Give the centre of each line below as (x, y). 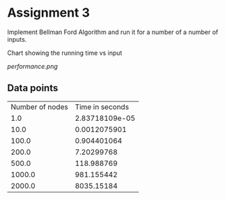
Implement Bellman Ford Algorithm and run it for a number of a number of (113, 32)
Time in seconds (102, 107)
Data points (33, 88)
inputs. (17, 39)
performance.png (32, 66)
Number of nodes (39, 107)
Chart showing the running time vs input (65, 53)
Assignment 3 (49, 13)
